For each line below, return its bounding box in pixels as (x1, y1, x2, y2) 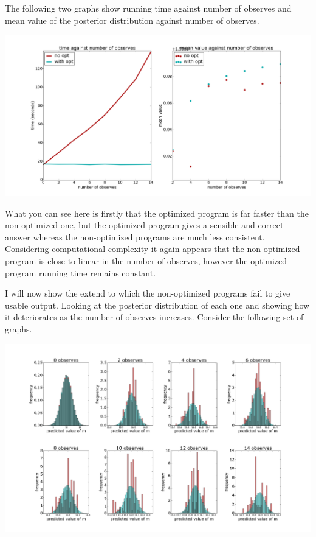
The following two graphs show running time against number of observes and (5, 2, 292, 14)
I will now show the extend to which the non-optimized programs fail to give (5, 287, 290, 300)
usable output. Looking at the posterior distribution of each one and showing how (5, 298, 310, 311)
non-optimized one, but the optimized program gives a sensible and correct (5, 219, 284, 231)
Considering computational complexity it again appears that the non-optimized (5, 242, 300, 255)
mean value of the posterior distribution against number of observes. (5, 13, 259, 26)
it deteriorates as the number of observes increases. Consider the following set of (5, 311, 304, 323)
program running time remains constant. (5, 266, 156, 279)
